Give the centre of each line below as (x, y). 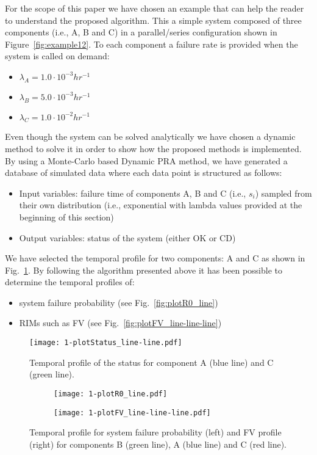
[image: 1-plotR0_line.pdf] (111, 394)
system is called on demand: (57, 56)
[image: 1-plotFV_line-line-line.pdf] (132, 413)
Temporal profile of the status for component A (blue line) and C (151, 362)
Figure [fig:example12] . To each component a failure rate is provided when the (151, 44)
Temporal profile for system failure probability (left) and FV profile (155, 432)
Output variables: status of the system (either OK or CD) (127, 237)
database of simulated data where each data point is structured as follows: (144, 173)
